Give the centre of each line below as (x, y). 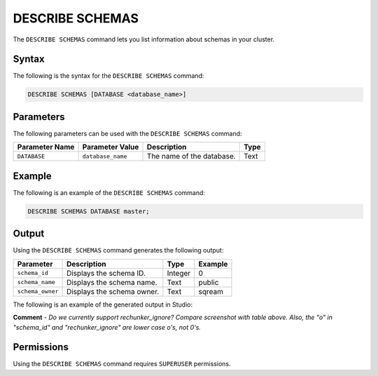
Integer (179, 273)
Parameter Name (46, 147)
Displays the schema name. (112, 282)
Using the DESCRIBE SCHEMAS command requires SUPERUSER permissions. (122, 364)
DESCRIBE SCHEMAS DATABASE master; (89, 211)
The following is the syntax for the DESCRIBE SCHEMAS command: (108, 76)
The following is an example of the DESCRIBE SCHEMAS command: (109, 192)
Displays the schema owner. (113, 291)
